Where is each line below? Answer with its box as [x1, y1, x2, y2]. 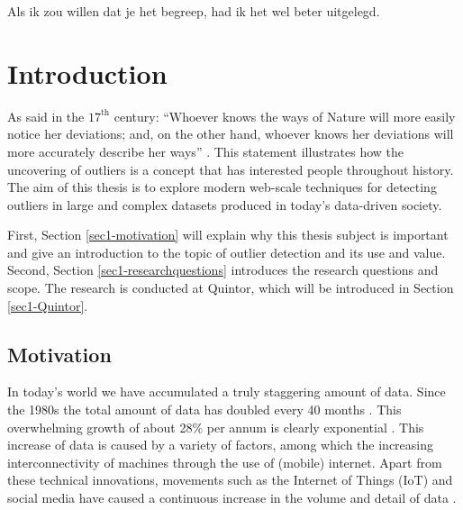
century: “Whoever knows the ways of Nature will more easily [113, 106, 456, 125]
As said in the [7, 106, 85, 125]
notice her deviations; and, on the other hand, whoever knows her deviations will [7, 124, 454, 143]
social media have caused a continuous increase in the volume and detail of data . [7, 488, 457, 507]
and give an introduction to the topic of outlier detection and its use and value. [7, 242, 446, 261]
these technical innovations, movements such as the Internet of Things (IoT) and [7, 470, 453, 489]
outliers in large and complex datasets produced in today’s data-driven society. [7, 195, 442, 214]
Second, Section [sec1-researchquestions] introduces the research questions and [7, 260, 439, 279]
